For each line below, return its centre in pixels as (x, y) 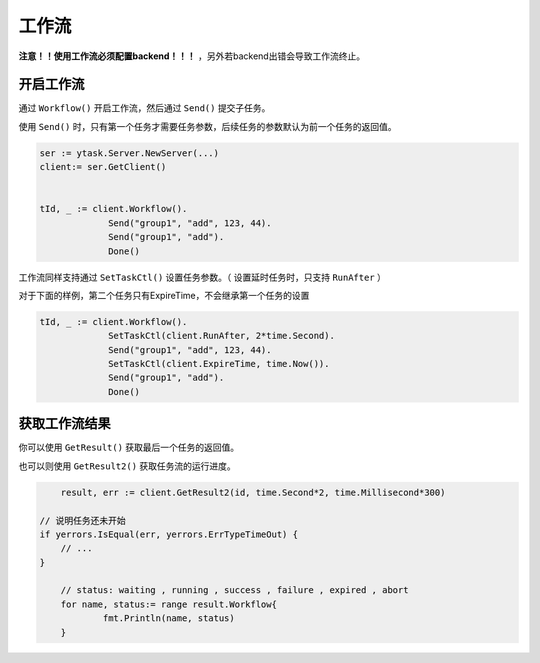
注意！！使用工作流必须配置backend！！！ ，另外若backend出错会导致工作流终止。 (191, 56)
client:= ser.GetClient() (103, 167)
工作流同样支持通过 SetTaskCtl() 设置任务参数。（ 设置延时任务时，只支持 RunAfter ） (202, 277)
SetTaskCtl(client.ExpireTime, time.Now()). (219, 364)
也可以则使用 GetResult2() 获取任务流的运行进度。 (127, 466)
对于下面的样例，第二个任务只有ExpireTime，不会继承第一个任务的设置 (164, 295)
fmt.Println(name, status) (168, 618)
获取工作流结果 (64, 423)
